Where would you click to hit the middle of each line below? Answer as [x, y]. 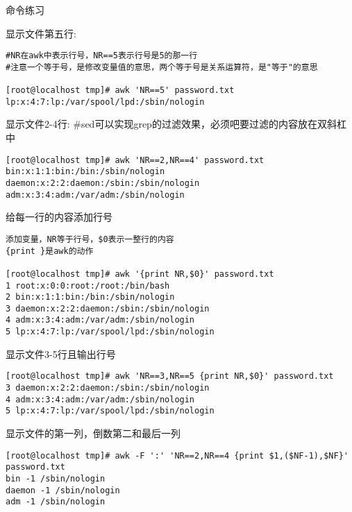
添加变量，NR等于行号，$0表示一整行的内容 [90, 239]
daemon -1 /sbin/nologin [63, 490]
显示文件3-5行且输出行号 [61, 353]
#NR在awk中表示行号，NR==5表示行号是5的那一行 [102, 56]
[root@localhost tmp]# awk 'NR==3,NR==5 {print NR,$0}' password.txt [170, 376]
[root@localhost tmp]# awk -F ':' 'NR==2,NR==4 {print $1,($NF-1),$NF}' [177, 455]
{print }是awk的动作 [50, 251]
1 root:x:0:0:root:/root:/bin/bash [88, 285]
